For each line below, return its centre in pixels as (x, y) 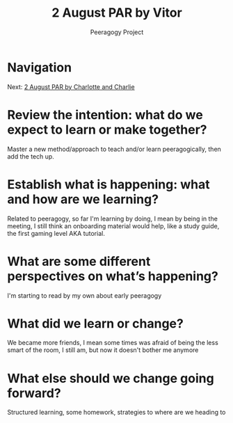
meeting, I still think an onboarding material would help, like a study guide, (113, 226)
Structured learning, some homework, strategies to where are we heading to (116, 413)
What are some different (79, 261)
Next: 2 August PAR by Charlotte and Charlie (71, 87)
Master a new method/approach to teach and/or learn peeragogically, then (114, 149)
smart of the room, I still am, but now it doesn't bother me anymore (103, 350)
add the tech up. (31, 156)
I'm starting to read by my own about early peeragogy (85, 295)
